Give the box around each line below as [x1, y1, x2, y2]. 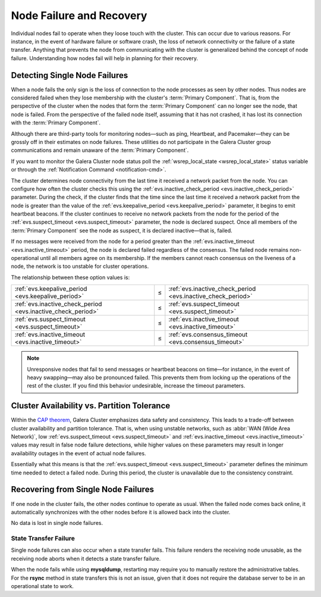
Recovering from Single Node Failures [11, 485, 155, 495]
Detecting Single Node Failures [11, 70, 128, 80]
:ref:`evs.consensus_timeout [168, 330, 248, 339]
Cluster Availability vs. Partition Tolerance [11, 401, 171, 411]
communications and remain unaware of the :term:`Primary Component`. [11, 146, 189, 154]
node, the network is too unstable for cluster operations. [11, 262, 149, 270]
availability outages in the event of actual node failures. [11, 449, 146, 457]
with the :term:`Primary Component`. [11, 119, 101, 126]
